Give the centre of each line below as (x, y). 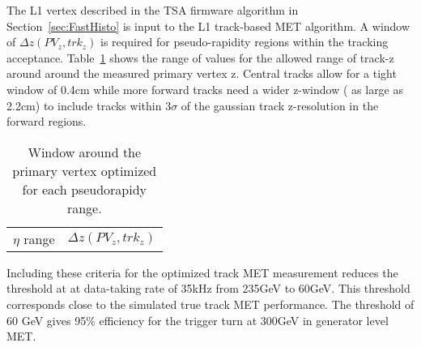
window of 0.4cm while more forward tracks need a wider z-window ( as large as (205, 89)
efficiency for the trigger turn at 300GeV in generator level (244, 320)
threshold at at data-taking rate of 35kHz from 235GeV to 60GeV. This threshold (208, 288)
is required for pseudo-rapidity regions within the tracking (245, 42)
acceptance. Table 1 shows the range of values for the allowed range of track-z (200, 57)
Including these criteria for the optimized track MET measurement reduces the (202, 272)
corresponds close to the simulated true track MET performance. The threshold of (210, 304)
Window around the (85, 152)
